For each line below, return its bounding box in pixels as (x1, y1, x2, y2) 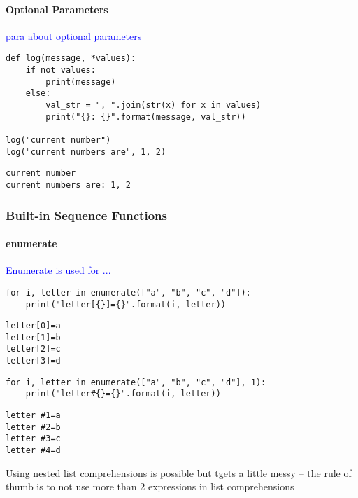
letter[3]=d (6, 356, 61, 366)
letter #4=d (6, 445, 61, 456)
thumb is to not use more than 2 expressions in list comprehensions (6, 479, 294, 494)
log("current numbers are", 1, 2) (6, 146, 166, 157)
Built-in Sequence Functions (6, 206, 167, 223)
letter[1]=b (6, 332, 61, 343)
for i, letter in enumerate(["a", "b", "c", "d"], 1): (6, 377, 266, 387)
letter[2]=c (6, 344, 61, 354)
